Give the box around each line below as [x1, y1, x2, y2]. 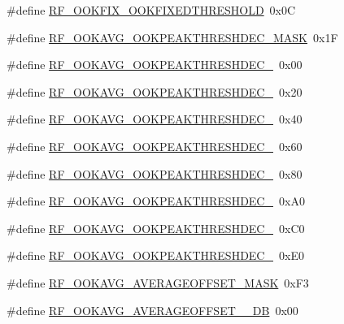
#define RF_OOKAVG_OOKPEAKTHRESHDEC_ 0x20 [7, 83, 303, 100]
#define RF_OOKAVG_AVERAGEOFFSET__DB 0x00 [7, 301, 298, 318]
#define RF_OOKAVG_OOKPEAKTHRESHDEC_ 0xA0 [7, 192, 305, 210]
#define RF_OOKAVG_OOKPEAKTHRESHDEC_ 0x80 [7, 165, 303, 182]
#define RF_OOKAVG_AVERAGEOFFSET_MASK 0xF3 [7, 274, 309, 291]
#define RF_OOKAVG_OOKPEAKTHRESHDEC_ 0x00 [7, 56, 303, 73]
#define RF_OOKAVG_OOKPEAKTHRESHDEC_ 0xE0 [7, 247, 304, 264]
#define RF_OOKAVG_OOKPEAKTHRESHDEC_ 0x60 [7, 137, 303, 154]
